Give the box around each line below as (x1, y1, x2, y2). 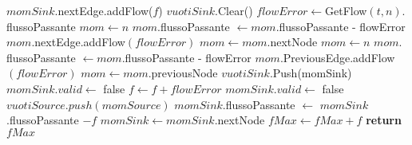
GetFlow (325, 2, 367, 18)
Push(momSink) (272, 65, 352, 81)
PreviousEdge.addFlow (283, 49, 395, 65)
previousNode (151, 65, 218, 81)
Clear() (218, 2, 253, 18)
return (366, 112, 402, 128)
